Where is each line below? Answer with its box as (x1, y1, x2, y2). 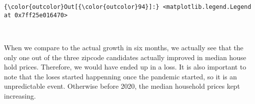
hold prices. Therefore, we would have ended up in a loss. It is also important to (4, 62, 246, 72)
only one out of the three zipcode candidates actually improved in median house (4, 52, 247, 62)
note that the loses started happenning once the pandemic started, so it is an (4, 71, 237, 81)
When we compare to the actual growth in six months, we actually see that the (4, 42, 244, 52)
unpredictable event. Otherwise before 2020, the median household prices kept (4, 81, 240, 91)
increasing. (4, 90, 36, 101)
